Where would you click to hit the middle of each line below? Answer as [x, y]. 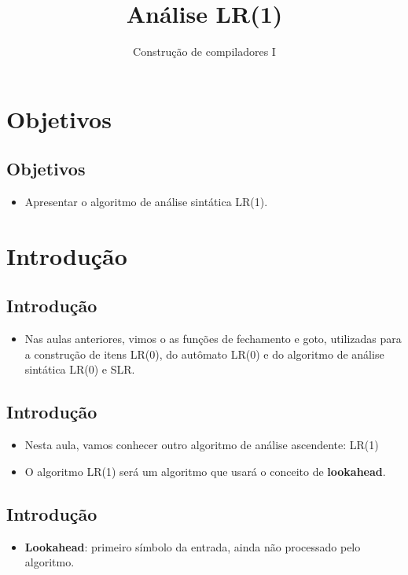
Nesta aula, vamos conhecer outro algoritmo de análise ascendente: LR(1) [202, 445]
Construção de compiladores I [204, 52]
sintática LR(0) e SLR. [80, 369]
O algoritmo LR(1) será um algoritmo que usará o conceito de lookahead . [205, 471]
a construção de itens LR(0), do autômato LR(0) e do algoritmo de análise [204, 354]
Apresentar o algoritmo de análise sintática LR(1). [146, 202]
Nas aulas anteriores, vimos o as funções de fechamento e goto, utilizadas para [213, 339]
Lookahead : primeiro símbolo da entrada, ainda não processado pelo [193, 546]
